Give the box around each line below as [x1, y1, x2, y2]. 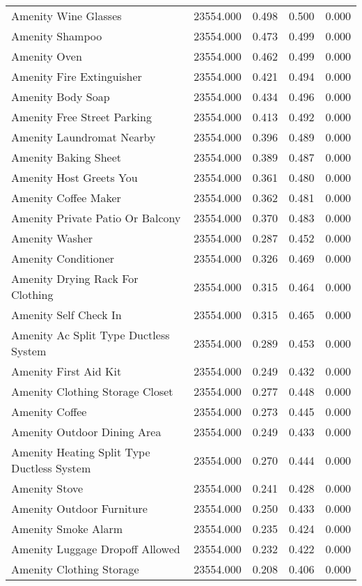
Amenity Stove [11, 480, 84, 496]
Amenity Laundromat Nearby [11, 129, 156, 145]
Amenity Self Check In [11, 307, 122, 323]
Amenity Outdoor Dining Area [11, 424, 162, 440]
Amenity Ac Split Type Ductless [11, 327, 170, 343]
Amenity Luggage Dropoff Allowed [11, 541, 180, 557]
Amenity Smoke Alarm [11, 521, 123, 537]
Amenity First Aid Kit [11, 363, 122, 379]
